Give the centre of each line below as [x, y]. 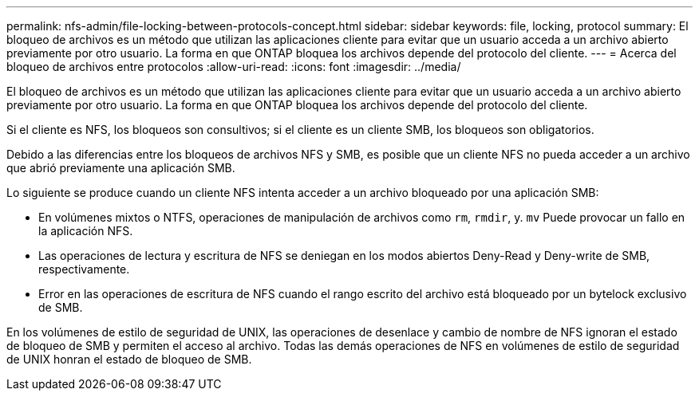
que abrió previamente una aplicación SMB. [121, 168]
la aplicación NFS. [86, 231]
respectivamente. [84, 269]
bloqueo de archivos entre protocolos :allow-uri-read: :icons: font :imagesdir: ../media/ [234, 67]
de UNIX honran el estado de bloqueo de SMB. [129, 359]
